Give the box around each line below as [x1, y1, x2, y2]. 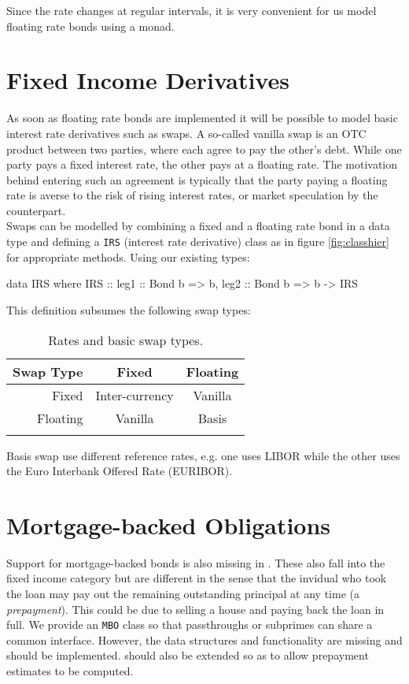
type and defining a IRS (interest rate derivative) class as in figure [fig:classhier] [6, 233, 389, 250]
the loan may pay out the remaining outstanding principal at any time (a [6, 585, 359, 601]
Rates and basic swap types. [48, 330, 204, 349]
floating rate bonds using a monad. [6, 17, 175, 34]
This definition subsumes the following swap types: [6, 301, 251, 318]
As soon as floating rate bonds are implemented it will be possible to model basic [6, 110, 398, 126]
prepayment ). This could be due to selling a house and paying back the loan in [6, 600, 385, 617]
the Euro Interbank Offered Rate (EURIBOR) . [6, 463, 233, 479]
